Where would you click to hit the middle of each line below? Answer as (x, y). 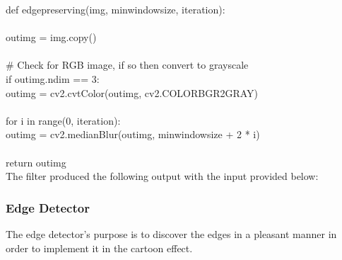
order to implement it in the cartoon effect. (99, 248)
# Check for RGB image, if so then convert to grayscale (127, 65)
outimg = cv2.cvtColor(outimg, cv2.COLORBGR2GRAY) (132, 92)
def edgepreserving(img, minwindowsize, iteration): (116, 9)
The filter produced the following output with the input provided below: (162, 176)
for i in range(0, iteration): (63, 120)
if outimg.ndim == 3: (53, 78)
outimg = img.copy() (51, 37)
